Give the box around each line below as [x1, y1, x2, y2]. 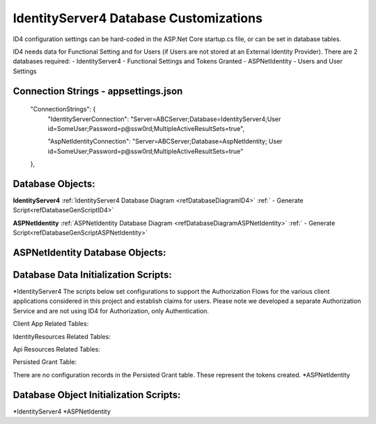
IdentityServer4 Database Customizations [13, 10, 263, 26]
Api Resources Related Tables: [13, 345, 100, 354]
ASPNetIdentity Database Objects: [13, 246, 166, 258]
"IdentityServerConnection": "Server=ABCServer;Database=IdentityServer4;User [47, 115, 281, 123]
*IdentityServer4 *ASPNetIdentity [13, 407, 111, 416]
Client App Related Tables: [13, 320, 89, 328]
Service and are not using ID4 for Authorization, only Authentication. [13, 306, 209, 315]
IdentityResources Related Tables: [13, 332, 111, 340]
